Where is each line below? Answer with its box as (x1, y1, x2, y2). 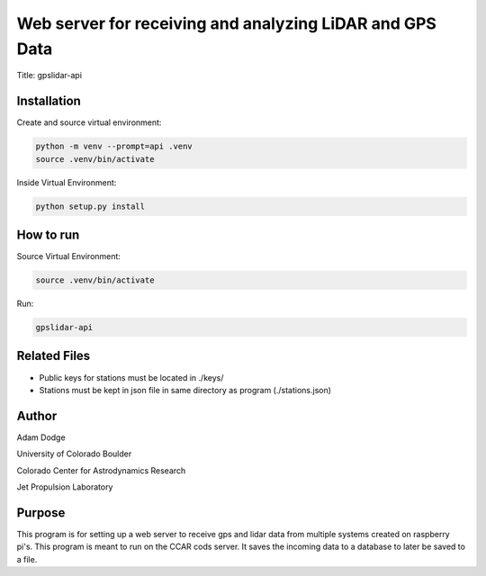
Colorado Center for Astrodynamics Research (16, 464, 186, 476)
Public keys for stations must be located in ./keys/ (39, 372, 224, 382)
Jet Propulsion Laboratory (16, 481, 113, 492)
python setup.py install (35, 201, 146, 211)
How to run (16, 228, 80, 242)
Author (16, 408, 58, 423)
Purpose (16, 505, 66, 520)
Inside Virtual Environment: (16, 176, 117, 188)
